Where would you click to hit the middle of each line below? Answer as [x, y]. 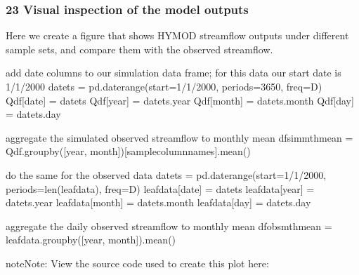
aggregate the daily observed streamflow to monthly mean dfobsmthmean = [169, 226]
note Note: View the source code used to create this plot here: [137, 263]
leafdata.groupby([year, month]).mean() [91, 240]
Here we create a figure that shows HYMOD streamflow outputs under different [177, 35]
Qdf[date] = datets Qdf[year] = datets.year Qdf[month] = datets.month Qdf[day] [180, 100]
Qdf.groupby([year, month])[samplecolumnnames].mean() [128, 151]
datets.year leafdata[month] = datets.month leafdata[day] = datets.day [158, 202]
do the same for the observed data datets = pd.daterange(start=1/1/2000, [166, 174]
